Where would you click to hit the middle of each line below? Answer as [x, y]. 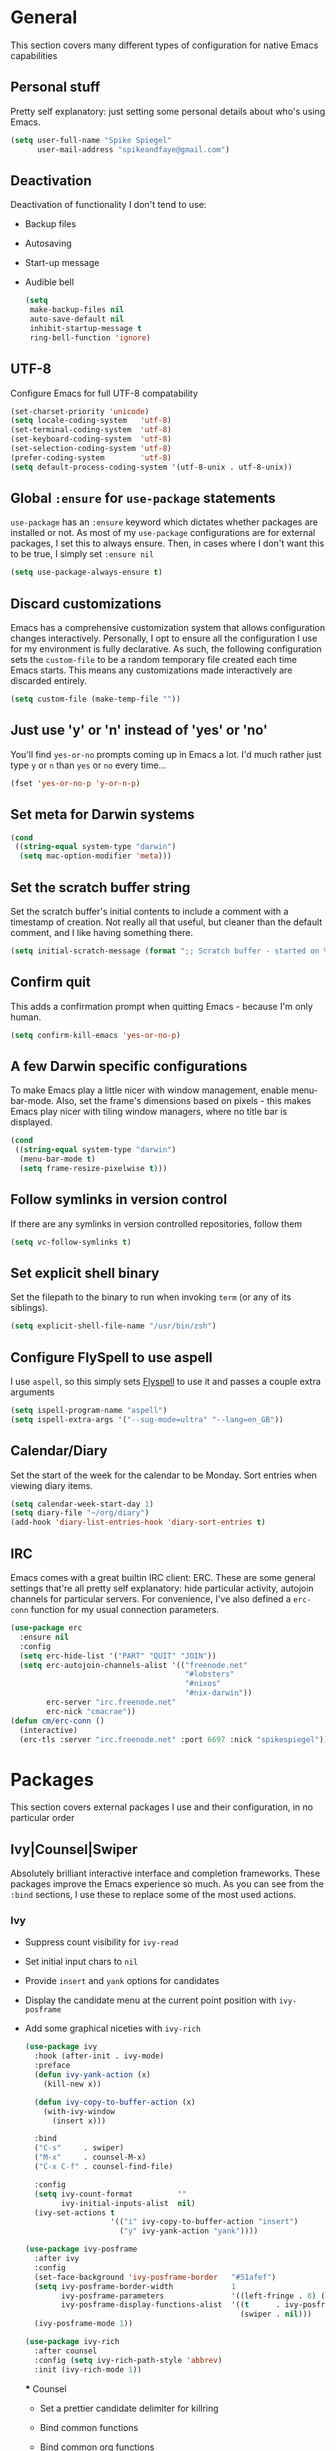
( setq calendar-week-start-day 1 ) [82, 1504]
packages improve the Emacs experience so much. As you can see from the [167, 1884]
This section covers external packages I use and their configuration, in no [161, 1807]
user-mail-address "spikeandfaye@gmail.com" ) [133, 149]
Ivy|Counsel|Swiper [74, 1849]
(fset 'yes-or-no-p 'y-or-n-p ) [75, 783]
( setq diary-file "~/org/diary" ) [80, 1513]
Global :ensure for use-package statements [143, 498]
